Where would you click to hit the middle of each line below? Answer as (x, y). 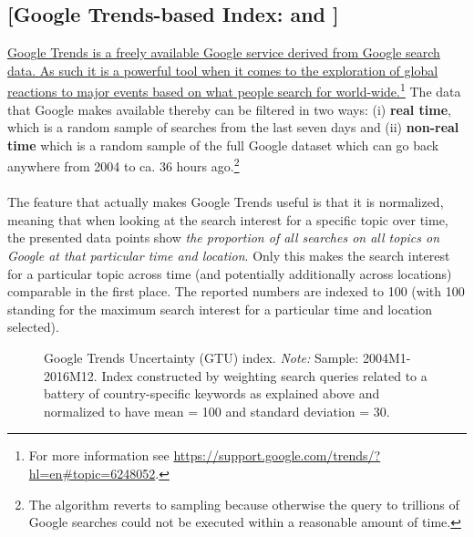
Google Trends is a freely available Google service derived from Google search (224, 52)
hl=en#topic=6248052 (92, 473)
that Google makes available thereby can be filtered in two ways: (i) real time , (229, 109)
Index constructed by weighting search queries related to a (264, 375)
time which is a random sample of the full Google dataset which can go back (223, 145)
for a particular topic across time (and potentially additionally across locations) (230, 273)
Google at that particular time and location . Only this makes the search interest (229, 256)
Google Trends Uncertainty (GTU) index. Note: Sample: (201, 358)
